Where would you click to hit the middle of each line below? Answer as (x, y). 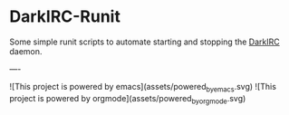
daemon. (26, 51)
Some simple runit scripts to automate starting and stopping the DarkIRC (144, 42)
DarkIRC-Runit (65, 17)
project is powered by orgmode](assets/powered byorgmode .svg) (128, 99)
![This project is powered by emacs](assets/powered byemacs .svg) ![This (143, 87)
